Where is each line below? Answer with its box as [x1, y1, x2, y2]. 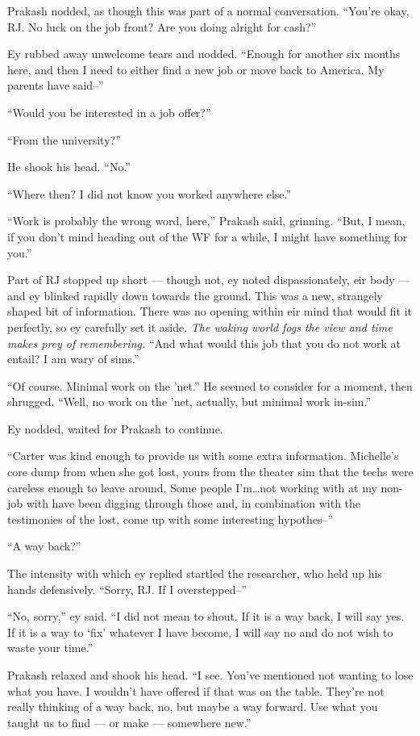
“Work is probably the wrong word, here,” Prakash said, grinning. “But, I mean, [7, 212, 405, 229]
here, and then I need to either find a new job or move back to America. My [7, 61, 385, 77]
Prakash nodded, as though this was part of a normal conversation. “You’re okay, [7, 2, 410, 19]
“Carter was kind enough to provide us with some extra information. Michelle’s [7, 447, 399, 464]
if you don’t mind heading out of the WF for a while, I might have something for [7, 228, 408, 245]
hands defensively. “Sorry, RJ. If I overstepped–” [7, 580, 247, 597]
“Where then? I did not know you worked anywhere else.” [7, 185, 292, 202]
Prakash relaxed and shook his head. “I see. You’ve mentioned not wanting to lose [7, 667, 414, 683]
